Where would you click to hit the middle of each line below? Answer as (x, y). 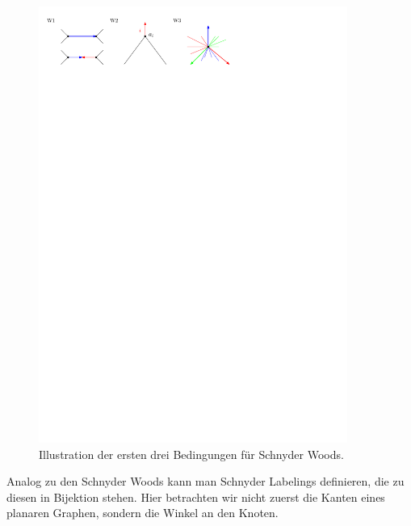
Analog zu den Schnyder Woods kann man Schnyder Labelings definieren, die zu (205, 481)
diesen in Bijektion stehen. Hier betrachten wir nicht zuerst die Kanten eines (196, 497)
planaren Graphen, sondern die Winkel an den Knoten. (143, 513)
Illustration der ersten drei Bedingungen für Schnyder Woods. (191, 454)
